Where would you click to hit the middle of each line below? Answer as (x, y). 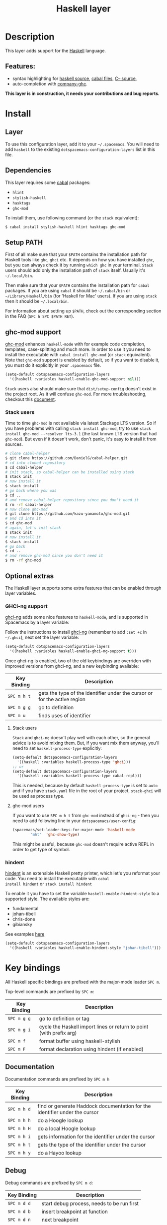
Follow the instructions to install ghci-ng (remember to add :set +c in (76, 632)
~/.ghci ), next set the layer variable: (42, 637)
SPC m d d (19, 1203)
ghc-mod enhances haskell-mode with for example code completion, (75, 344)
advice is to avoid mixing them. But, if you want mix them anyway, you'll (86, 743)
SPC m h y (19, 1153)
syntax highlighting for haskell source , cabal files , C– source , (75, 78)
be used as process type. (38, 796)
